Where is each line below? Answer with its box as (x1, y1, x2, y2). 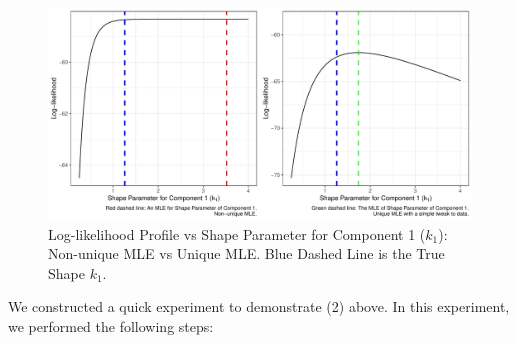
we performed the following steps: (8, 315, 214, 336)
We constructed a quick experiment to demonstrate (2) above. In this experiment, (8, 296, 510, 317)
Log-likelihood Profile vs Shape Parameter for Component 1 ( (48, 223, 426, 244)
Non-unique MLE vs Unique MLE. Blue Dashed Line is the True (48, 243, 445, 264)
